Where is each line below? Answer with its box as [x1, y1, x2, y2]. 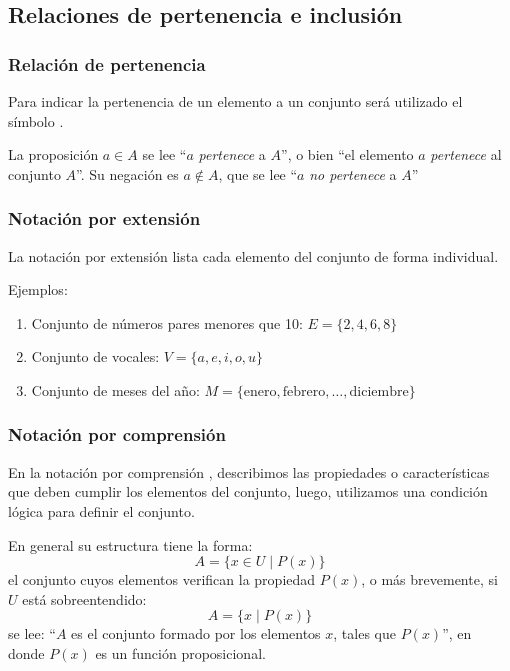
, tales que [333, 623, 396, 644]
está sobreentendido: [22, 588, 147, 609]
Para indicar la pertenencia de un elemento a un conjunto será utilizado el [8, 91, 463, 111]
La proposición [8, 144, 99, 165]
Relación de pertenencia [8, 51, 206, 76]
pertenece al [430, 144, 502, 165]
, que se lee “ [218, 163, 298, 184]
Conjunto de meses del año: [31, 379, 200, 400]
